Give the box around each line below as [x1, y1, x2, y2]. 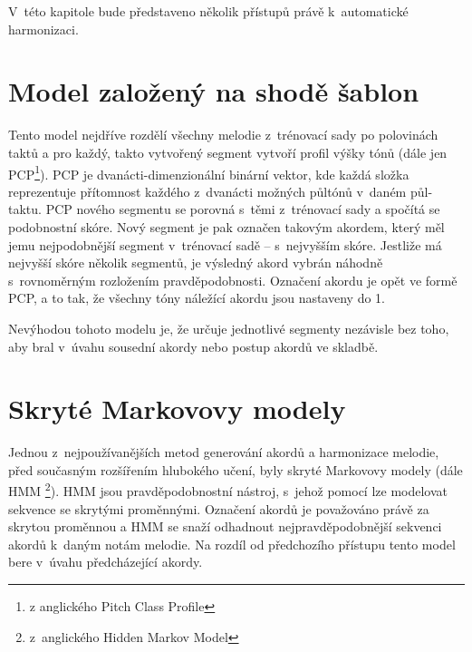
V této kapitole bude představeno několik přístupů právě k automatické [8, 2, 409, 20]
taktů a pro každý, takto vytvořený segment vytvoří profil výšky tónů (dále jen [8, 142, 448, 161]
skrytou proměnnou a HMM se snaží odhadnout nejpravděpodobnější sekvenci [8, 517, 442, 536]
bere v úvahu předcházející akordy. [8, 552, 203, 571]
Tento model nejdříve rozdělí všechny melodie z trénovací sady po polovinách [8, 125, 438, 144]
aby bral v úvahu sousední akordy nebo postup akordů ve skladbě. [8, 336, 379, 355]
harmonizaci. [8, 19, 79, 38]
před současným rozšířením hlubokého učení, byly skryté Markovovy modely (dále [8, 460, 463, 479]
